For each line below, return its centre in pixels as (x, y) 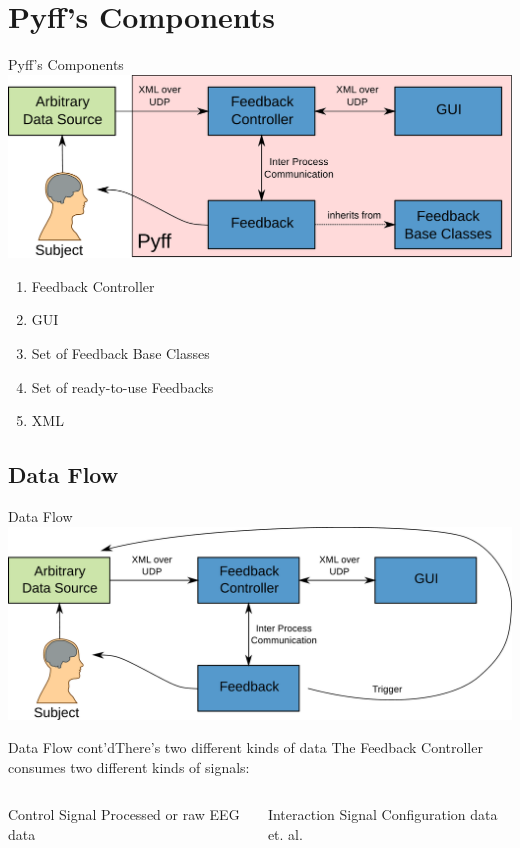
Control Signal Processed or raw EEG (124, 814)
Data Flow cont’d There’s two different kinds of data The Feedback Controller (245, 747)
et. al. (285, 833)
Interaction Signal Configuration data (382, 814)
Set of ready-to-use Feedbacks (122, 386)
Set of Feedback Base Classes (120, 353)
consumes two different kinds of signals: (129, 766)
